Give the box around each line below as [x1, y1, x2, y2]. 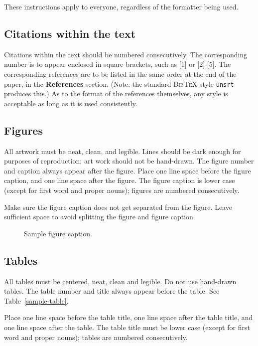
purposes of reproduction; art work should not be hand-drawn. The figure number [4, 156, 254, 166]
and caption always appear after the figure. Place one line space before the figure [4, 165, 251, 175]
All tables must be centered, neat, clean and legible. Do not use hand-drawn [4, 276, 237, 286]
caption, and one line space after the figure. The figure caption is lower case [4, 175, 235, 185]
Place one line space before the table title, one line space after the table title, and [4, 312, 253, 323]
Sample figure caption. [24, 228, 92, 238]
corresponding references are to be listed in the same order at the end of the [4, 68, 237, 79]
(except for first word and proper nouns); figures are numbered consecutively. [4, 185, 240, 195]
